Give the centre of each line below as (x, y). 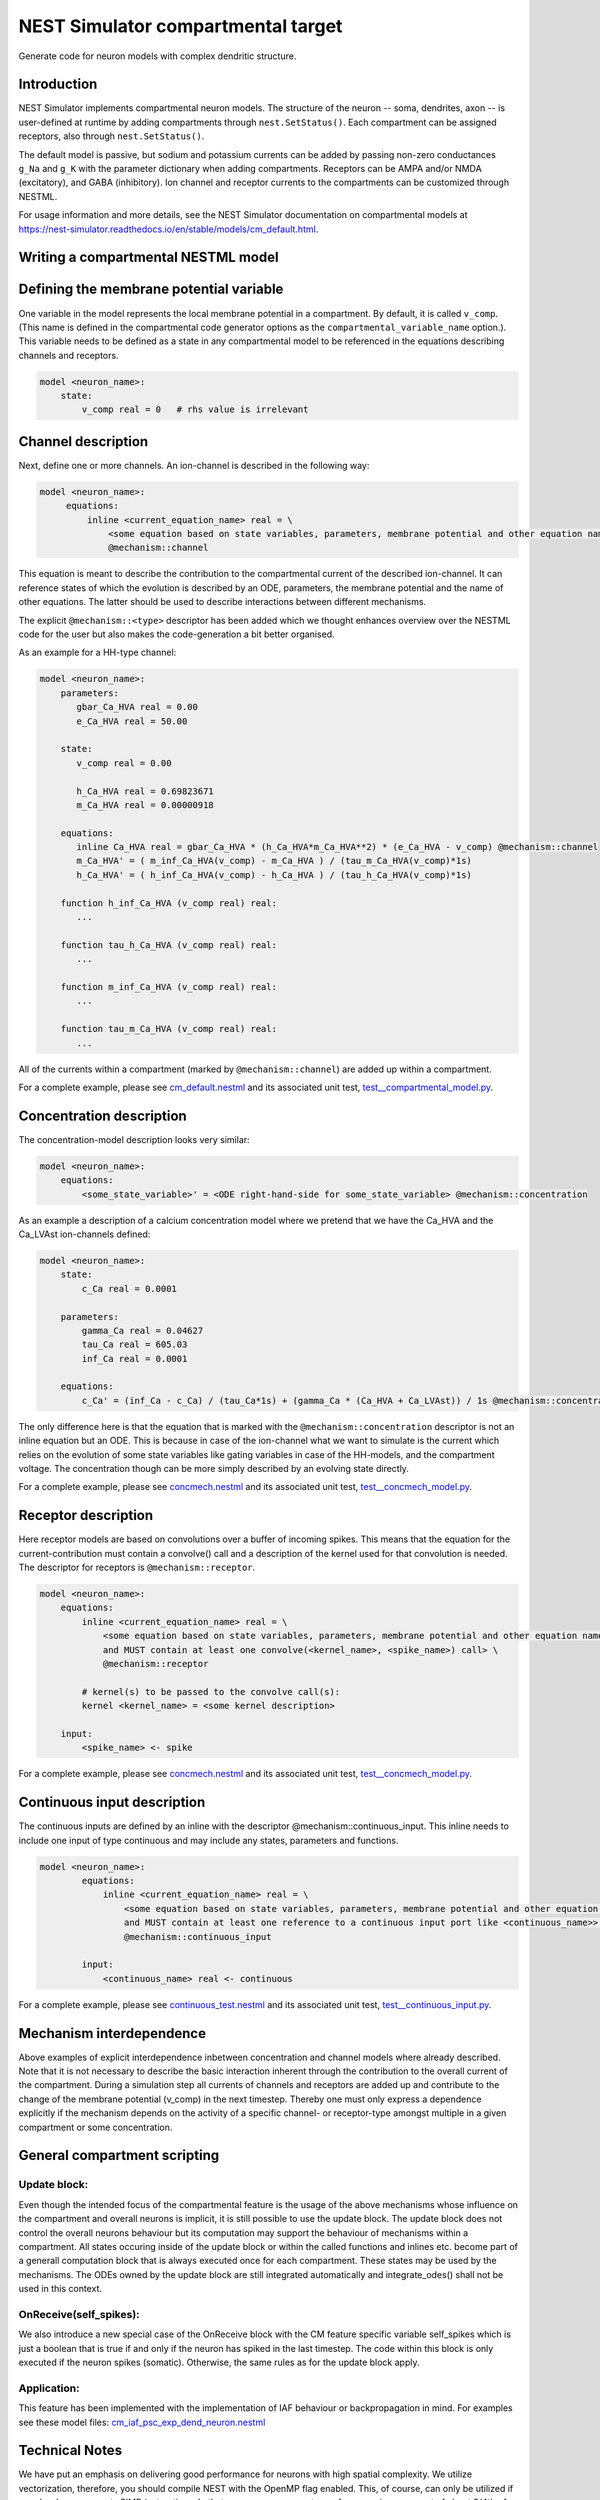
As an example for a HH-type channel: (97, 652)
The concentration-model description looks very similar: (134, 1139)
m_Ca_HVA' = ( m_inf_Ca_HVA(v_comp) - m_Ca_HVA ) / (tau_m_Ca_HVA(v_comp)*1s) (274, 861)
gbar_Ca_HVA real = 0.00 (137, 707)
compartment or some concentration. (95, 2127)
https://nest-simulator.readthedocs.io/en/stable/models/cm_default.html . (168, 229)
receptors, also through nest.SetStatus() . (111, 136)
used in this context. (60, 2289)
